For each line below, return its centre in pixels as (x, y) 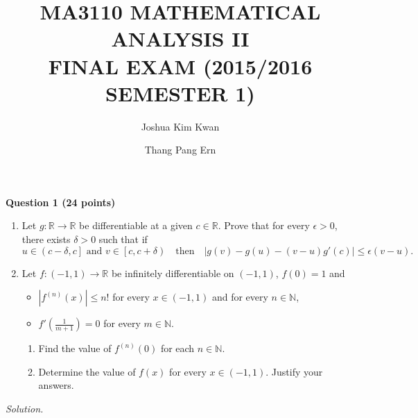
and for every (240, 297)
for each (177, 348)
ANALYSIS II (180, 39)
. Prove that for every (264, 225)
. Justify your (294, 371)
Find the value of (75, 348)
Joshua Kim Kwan (180, 126)
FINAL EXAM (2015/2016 (180, 66)
